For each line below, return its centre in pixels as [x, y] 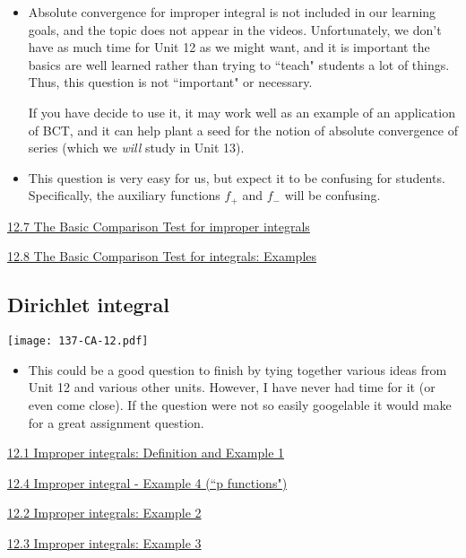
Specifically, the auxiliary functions [124, 195]
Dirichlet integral [88, 305]
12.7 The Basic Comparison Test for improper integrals [159, 226]
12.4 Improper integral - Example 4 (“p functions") [147, 482]
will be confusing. [332, 195]
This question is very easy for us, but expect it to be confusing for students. [237, 177]
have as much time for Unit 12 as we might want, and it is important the [229, 47]
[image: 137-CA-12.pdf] [78, 341]
